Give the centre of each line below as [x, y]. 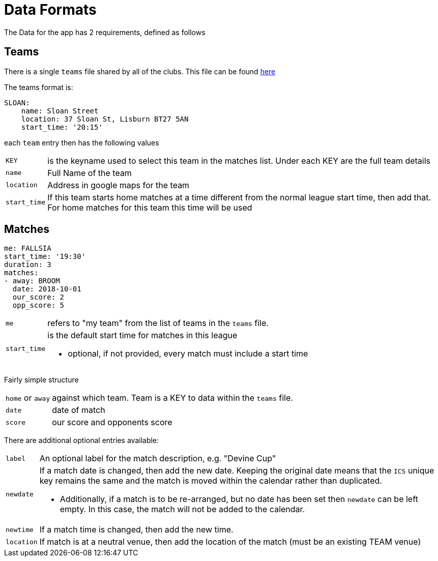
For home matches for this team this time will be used [150, 207]
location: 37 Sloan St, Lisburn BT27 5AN [105, 119]
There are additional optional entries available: [82, 440]
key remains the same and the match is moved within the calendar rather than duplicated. [211, 481]
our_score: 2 [38, 297]
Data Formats [50, 10]
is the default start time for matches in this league [142, 335]
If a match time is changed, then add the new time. [136, 530]
